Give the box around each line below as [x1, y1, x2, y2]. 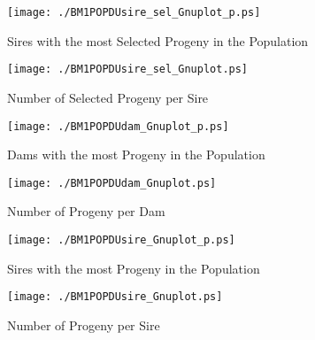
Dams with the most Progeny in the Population [7, 145, 265, 164]
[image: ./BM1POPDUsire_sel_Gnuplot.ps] [7, 63, 249, 76]
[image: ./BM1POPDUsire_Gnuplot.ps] [7, 290, 223, 304]
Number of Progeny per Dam [7, 202, 165, 220]
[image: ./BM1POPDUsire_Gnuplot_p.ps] [7, 234, 235, 246]
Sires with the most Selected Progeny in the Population [7, 31, 309, 50]
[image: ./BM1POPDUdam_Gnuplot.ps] [7, 176, 217, 189]
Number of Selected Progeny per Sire [7, 88, 209, 106]
